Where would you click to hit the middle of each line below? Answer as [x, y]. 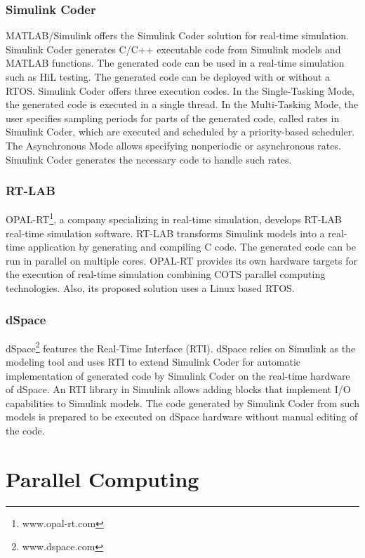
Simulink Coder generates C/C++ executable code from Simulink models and [173, 49]
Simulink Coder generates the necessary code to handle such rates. [149, 159]
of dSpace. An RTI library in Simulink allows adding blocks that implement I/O [178, 389]
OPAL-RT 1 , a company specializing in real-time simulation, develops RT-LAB [174, 218]
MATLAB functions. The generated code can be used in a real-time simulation [175, 63]
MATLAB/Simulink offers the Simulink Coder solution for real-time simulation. [177, 35]
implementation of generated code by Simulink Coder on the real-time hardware [178, 375]
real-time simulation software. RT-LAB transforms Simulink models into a [165, 233]
